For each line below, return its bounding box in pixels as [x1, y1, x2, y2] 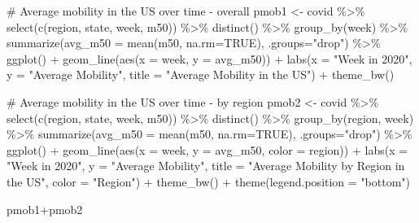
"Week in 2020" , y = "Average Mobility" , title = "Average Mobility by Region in [7, 157, 405, 174]
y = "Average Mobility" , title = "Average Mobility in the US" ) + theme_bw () [7, 66, 395, 83]
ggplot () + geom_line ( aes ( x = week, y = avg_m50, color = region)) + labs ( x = [7, 141, 408, 158]
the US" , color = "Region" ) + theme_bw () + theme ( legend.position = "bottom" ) [7, 173, 411, 190]
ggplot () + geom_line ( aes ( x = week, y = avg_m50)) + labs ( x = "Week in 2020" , [7, 50, 412, 67]
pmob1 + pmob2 [7, 200, 83, 217]
